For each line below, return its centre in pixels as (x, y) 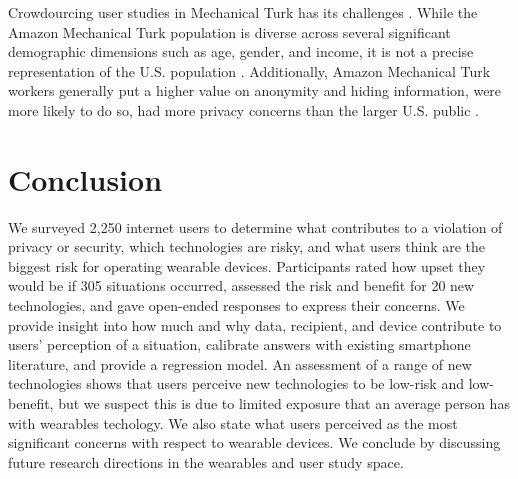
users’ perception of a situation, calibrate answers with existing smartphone (239, 344)
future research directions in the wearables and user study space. (206, 461)
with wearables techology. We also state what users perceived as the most (233, 422)
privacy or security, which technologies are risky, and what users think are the (247, 246)
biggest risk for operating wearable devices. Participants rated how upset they (247, 265)
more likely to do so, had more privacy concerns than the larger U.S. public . (243, 109)
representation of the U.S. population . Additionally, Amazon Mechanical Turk (249, 70)
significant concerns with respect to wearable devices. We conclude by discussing (254, 442)
